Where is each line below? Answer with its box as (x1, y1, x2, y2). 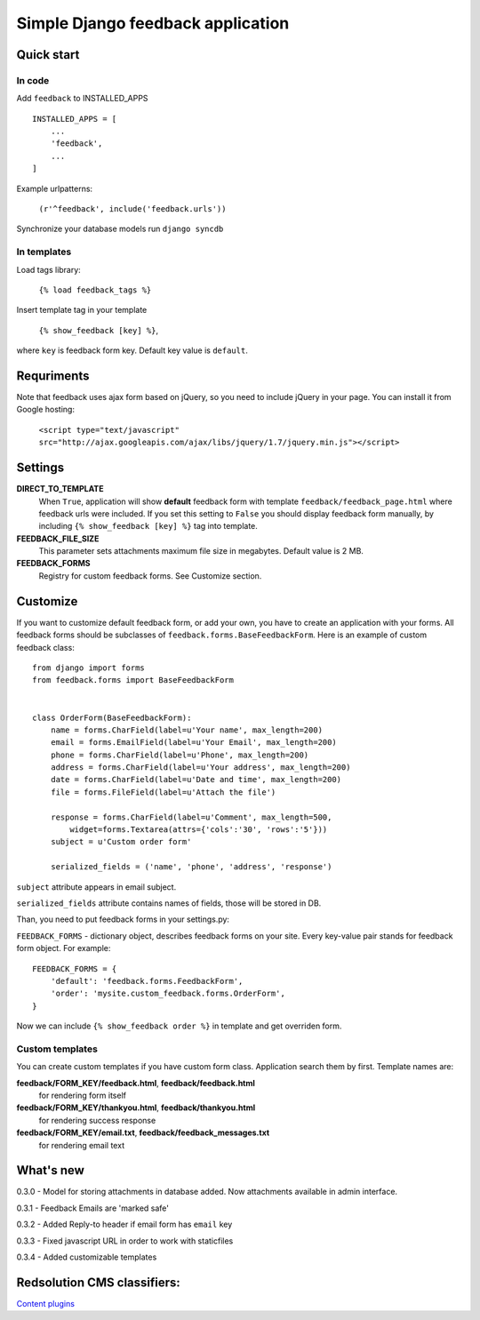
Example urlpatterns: (16, 183, 93, 194)
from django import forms (32, 662, 146, 673)
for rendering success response (38, 1115, 156, 1125)
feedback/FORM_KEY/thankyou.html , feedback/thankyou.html (16, 1102, 256, 1113)
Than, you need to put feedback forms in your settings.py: (16, 914, 230, 924)
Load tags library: (16, 264, 82, 275)
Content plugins (16, 1298, 76, 1308)
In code (16, 74, 50, 86)
